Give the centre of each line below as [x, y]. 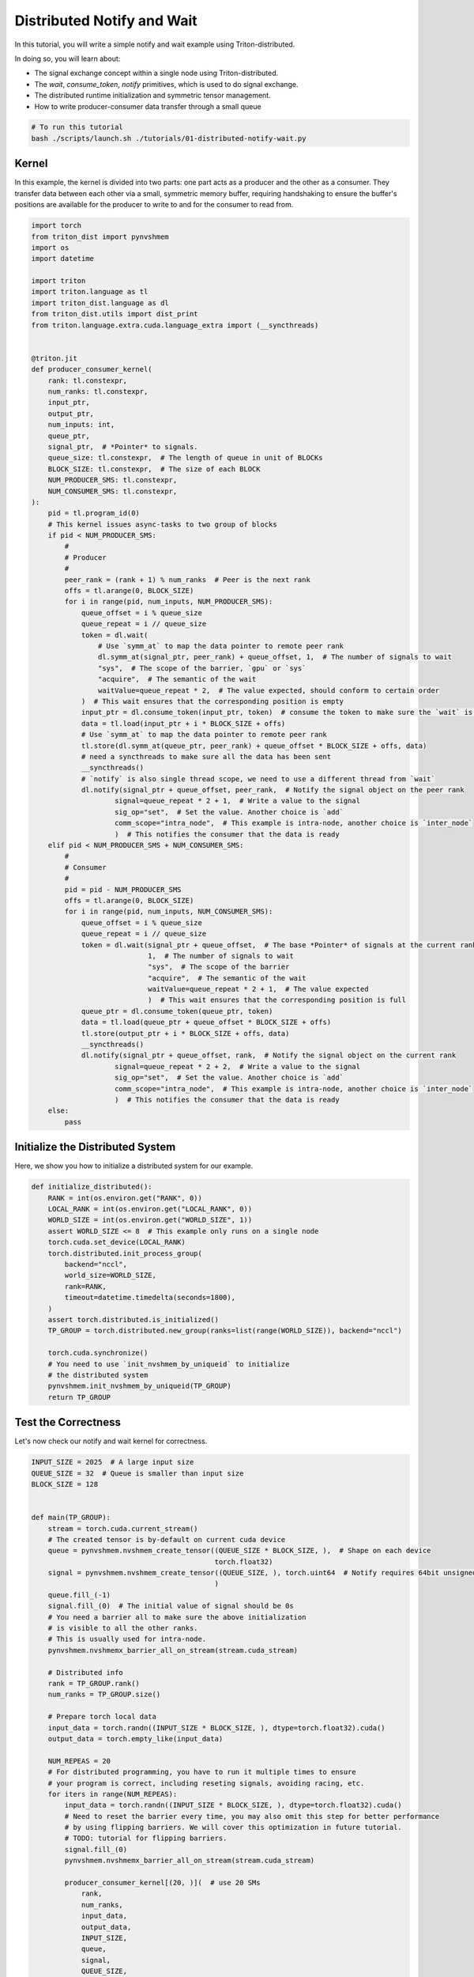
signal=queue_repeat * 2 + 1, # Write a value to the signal [238, 801]
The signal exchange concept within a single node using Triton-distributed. [156, 73]
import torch [56, 226]
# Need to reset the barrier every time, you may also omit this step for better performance [252, 1816]
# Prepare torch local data [102, 1717]
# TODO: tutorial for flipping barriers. [146, 1838]
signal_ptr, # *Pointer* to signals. [123, 446]
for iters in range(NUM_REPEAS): [113, 1794]
